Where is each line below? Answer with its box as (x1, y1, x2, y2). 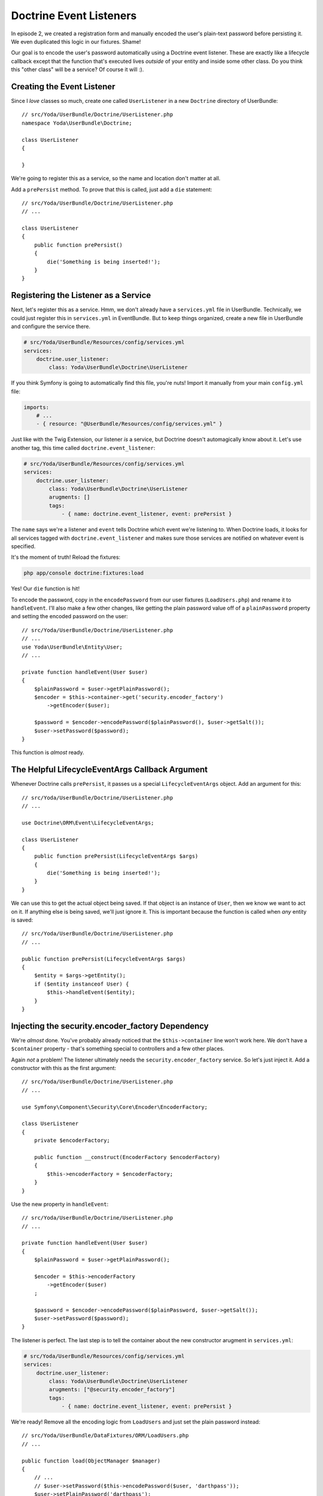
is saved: (11, 916, 33, 924)
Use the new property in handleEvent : (11, 1200, 109, 1208)
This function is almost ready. (11, 749, 84, 756)
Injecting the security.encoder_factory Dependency (11, 1021, 209, 1031)
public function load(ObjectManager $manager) (22, 1457, 161, 1464)
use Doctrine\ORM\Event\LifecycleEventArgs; (22, 819, 155, 826)
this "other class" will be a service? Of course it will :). (11, 66, 144, 73)
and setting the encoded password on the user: (11, 613, 128, 620)
